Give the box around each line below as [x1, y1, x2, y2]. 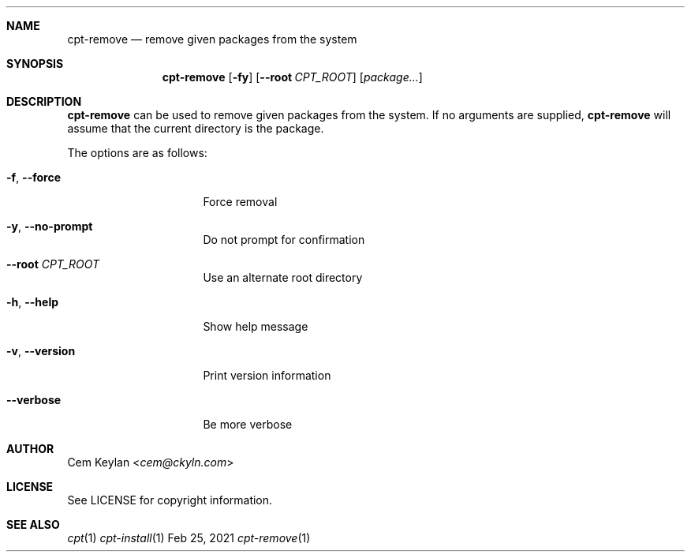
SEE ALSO [6, 518, 60, 531]
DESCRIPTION [6, 95, 82, 108]
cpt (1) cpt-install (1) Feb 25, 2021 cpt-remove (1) [67, 531, 311, 545]
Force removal [203, 195, 278, 208]
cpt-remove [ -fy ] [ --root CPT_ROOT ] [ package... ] [162, 70, 423, 84]
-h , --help [6, 295, 59, 309]
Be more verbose [203, 418, 293, 431]
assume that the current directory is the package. [67, 122, 324, 135]
